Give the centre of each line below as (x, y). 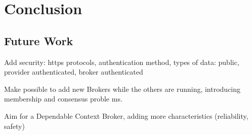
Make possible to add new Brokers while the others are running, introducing (122, 89)
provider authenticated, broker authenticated (74, 72)
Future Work (39, 40)
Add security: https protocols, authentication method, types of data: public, (122, 62)
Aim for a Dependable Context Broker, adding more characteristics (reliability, (126, 115)
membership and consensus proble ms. (63, 99)
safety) (14, 126)
